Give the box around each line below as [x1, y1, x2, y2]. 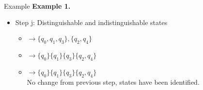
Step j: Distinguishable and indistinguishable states [15, 17, 168, 27]
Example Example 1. [4, 1, 71, 11]
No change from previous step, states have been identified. [27, 77, 200, 87]
